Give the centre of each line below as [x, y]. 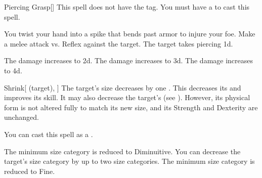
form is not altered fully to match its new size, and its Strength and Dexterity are [131, 107]
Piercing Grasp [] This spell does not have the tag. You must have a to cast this [127, 7]
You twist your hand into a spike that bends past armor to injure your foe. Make [130, 34]
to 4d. [13, 70]
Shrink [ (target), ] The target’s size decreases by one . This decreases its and [123, 87]
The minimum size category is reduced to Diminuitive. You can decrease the [122, 151]
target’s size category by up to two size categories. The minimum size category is [129, 161]
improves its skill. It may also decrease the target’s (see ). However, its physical [127, 97]
